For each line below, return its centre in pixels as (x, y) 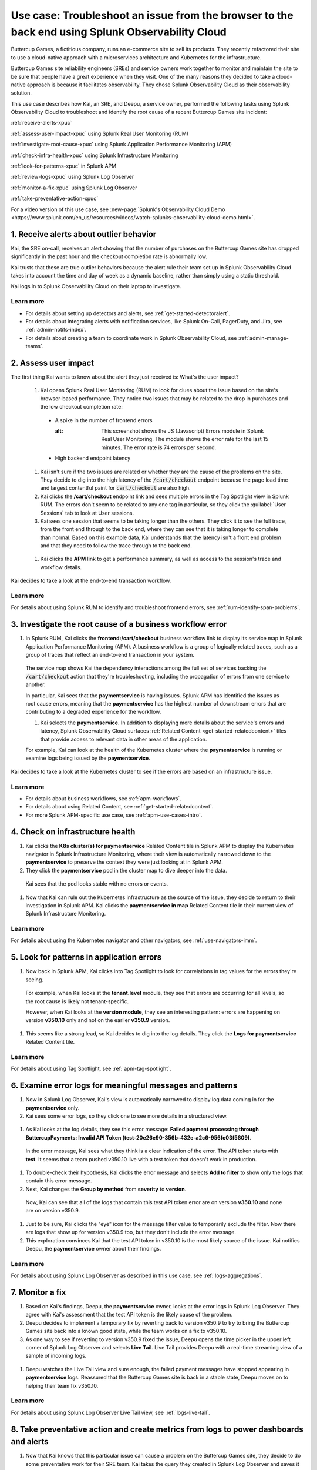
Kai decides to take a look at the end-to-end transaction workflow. (91, 581)
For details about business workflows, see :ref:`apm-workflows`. (104, 798)
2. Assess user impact (52, 363)
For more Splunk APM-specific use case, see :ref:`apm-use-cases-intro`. (114, 815)
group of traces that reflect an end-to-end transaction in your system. (110, 655)
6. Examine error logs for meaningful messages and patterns (124, 1086)
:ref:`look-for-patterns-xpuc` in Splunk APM (64, 166)
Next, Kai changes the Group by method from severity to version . (106, 1189)
